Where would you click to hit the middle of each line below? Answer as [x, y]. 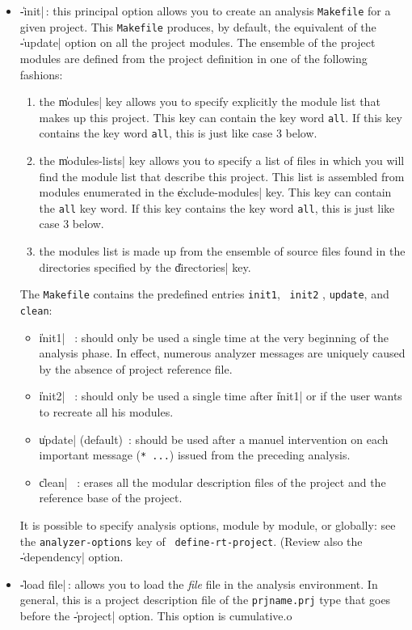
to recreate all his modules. [106, 411]
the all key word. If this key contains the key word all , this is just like [217, 207]
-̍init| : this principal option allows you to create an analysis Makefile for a [205, 11]
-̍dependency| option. [71, 557]
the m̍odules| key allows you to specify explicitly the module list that [210, 101]
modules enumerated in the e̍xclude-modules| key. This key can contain [215, 192]
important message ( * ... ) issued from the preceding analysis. [195, 455]
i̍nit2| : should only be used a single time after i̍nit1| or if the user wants [221, 396]
